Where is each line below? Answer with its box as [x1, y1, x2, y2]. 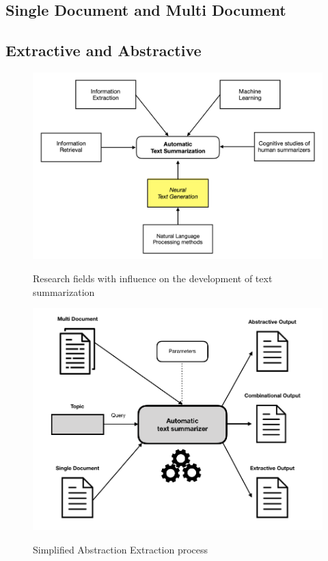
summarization [33, 284, 95, 299]
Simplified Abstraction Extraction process [33, 542, 208, 556]
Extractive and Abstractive [5, 40, 202, 61]
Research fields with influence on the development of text [33, 271, 273, 286]
